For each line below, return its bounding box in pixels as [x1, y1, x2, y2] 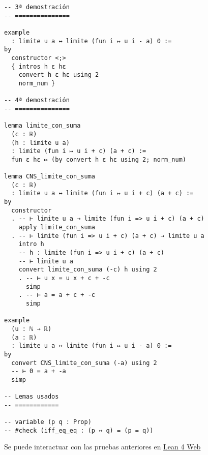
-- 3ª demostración [4, 4, 70, 11]
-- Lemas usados [4, 393, 59, 401]
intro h [18, 240, 44, 248]
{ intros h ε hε [11, 63, 66, 70]
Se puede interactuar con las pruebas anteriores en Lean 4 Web [4, 441, 201, 452]
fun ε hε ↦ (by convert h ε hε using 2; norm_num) [11, 156, 186, 163]
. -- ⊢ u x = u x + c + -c [18, 275, 110, 282]
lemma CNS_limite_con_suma [4, 173, 95, 180]
